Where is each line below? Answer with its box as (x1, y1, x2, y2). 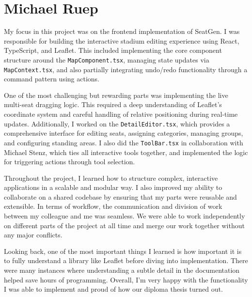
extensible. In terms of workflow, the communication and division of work (4, 201, 222, 211)
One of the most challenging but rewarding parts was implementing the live (4, 90, 228, 100)
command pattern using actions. (4, 74, 99, 84)
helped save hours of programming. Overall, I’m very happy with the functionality (4, 274, 248, 284)
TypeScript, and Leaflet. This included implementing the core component (4, 45, 222, 55)
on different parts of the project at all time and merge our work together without (4, 220, 245, 230)
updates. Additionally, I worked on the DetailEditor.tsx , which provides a (4, 118, 230, 128)
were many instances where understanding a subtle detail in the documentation (4, 265, 240, 275)
